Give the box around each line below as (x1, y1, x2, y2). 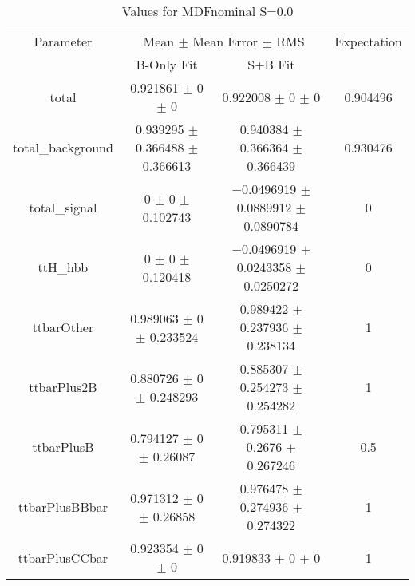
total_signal (29, 198, 97, 216)
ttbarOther (32, 318, 94, 336)
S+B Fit (247, 55, 295, 73)
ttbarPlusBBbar (18, 497, 108, 516)
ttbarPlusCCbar (18, 548, 109, 567)
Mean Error (192, 32, 259, 50)
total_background (13, 138, 113, 156)
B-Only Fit (136, 55, 198, 73)
